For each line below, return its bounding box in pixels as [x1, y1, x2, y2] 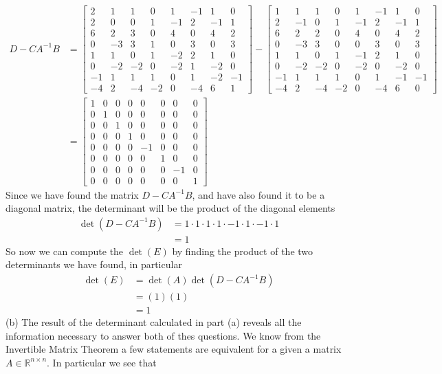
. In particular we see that [47, 355, 157, 369]
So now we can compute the [5, 243, 124, 258]
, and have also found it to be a [192, 187, 325, 201]
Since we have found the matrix [5, 187, 139, 201]
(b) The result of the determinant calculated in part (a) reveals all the [5, 315, 302, 329]
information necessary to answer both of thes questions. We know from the [5, 328, 321, 342]
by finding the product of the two [172, 243, 313, 258]
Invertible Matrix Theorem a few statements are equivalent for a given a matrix [5, 342, 342, 356]
